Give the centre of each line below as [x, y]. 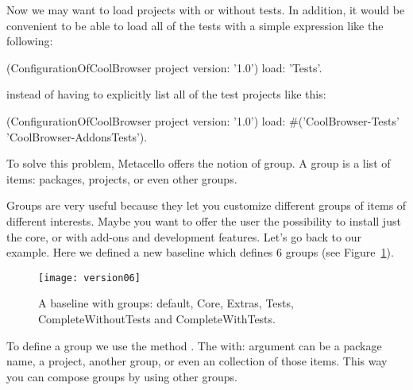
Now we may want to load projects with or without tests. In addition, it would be [206, 10]
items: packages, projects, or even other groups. [122, 178]
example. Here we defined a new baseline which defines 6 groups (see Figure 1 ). [200, 252]
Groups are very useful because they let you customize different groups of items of [206, 205]
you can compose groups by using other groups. [122, 376]
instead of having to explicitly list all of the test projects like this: [166, 94]
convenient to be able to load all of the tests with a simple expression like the [195, 25]
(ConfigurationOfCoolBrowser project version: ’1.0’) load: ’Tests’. [164, 67]
